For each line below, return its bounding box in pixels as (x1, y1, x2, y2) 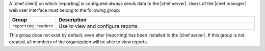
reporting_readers (12, 23, 53, 29)
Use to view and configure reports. (58, 22, 139, 29)
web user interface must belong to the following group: (9, 7, 120, 13)
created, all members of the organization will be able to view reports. (9, 39, 148, 45)
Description (58, 16, 87, 23)
